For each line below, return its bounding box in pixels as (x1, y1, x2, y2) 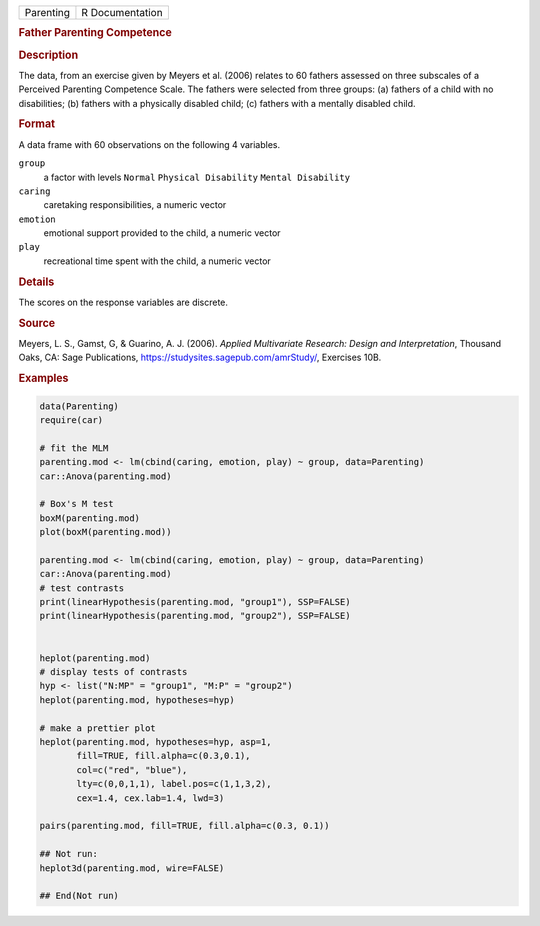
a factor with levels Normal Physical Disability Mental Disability (43, 171, 350, 183)
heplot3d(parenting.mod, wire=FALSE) (39, 862, 225, 874)
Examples (18, 371, 69, 385)
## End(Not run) (39, 890, 120, 902)
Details (18, 275, 55, 289)
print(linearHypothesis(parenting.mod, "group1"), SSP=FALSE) (39, 596, 351, 608)
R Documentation (81, 6, 164, 19)
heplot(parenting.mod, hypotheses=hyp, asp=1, (39, 736, 272, 747)
